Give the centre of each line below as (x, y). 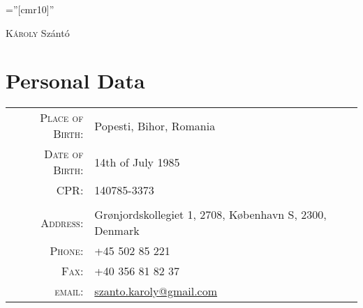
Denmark (117, 231)
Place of (62, 118)
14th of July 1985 (137, 162)
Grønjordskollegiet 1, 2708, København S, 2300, (210, 215)
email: (69, 291)
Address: (62, 222)
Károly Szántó (38, 32)
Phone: (67, 251)
